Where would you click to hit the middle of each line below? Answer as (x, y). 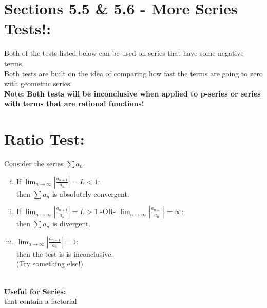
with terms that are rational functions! (74, 103)
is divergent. (71, 224)
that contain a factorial (41, 301)
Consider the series (34, 163)
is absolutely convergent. (91, 193)
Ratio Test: (44, 139)
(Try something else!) (50, 264)
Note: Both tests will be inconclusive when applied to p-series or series (132, 93)
